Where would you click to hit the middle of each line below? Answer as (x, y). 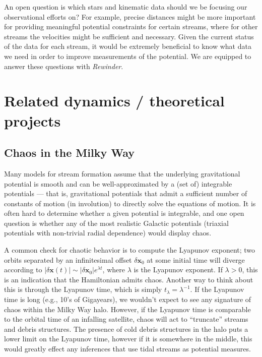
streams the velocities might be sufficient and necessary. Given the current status (129, 36)
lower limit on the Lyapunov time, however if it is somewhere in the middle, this (128, 339)
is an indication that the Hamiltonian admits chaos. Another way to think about (129, 279)
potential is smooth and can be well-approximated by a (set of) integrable (118, 183)
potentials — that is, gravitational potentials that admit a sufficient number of (126, 193)
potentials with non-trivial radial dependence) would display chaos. (108, 233)
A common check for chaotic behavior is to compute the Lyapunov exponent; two (130, 250)
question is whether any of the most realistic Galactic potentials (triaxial (116, 223)
